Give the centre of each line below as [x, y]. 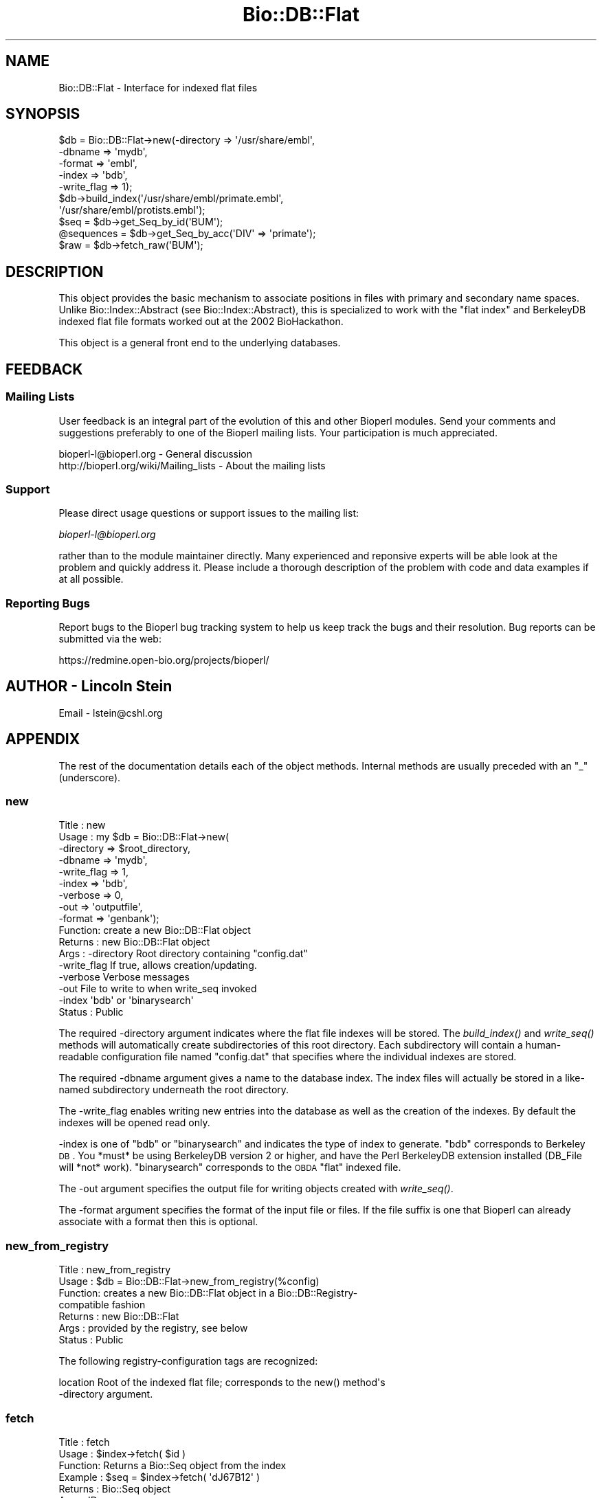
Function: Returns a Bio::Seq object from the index [172, 1465]
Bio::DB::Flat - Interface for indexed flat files [158, 87]
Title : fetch [84, 1442]
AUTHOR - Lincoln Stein [89, 686]
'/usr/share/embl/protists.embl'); [132, 210]
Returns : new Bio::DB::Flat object [134, 942]
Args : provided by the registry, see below [153, 1328]
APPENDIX [43, 739]
